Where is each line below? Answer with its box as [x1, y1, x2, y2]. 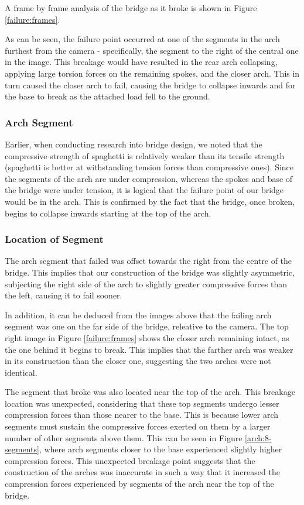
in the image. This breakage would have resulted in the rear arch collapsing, [5, 56, 278, 68]
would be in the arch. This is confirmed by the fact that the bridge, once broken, [5, 195, 295, 207]
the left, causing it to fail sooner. [5, 289, 122, 301]
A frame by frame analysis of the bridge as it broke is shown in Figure [5, 2, 257, 13]
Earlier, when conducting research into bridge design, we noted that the [5, 138, 262, 150]
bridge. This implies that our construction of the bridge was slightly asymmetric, [5, 266, 295, 278]
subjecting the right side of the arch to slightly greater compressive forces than [5, 277, 288, 290]
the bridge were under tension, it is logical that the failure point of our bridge [5, 184, 284, 196]
